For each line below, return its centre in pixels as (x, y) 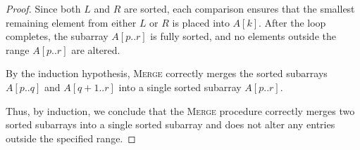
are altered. (96, 49)
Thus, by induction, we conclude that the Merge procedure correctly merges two (180, 110)
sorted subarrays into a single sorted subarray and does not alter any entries (170, 124)
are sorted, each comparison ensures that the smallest (239, 8)
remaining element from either (71, 22)
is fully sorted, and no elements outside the (243, 36)
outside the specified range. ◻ (71, 138)
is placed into (201, 22)
